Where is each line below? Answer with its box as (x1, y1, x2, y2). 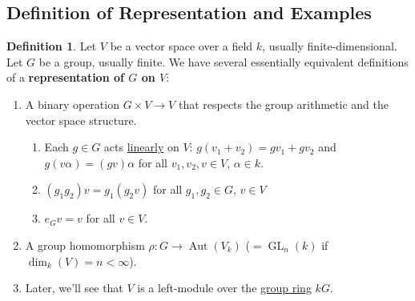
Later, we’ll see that (25, 279, 123, 296)
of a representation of (6, 69, 124, 86)
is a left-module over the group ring (137, 279, 312, 296)
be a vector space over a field (110, 38, 253, 54)
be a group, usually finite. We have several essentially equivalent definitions (38, 53, 409, 70)
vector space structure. (25, 111, 137, 128)
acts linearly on (103, 138, 179, 155)
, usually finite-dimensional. (262, 38, 397, 54)
